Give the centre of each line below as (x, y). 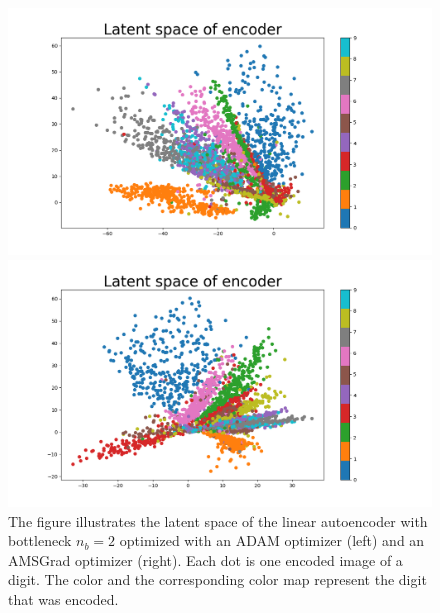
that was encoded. (63, 598)
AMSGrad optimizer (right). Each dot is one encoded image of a (205, 559)
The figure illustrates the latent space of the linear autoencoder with (218, 520)
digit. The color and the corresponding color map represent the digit (217, 579)
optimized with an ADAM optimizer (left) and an (272, 540)
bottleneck (40, 540)
